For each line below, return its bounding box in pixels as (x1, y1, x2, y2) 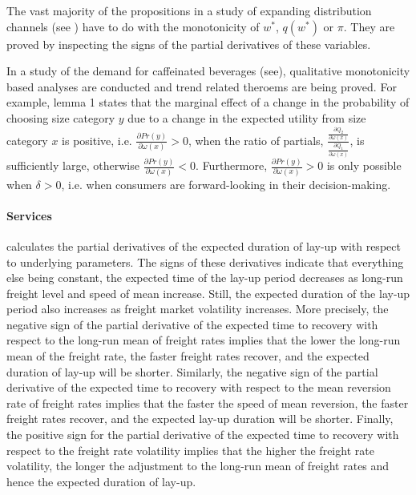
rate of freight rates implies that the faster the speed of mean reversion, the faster (6, 394, 409, 411)
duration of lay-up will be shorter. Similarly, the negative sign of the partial (6, 363, 378, 380)
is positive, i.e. (62, 131, 132, 148)
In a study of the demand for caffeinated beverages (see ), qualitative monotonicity (6, 62, 410, 79)
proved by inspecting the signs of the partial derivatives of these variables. (6, 35, 371, 52)
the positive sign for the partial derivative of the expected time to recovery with (6, 426, 399, 443)
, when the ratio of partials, (188, 131, 324, 148)
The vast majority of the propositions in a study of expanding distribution (6, 2, 372, 18)
